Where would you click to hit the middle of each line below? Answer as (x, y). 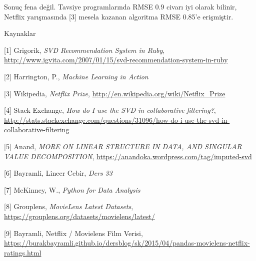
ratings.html (23, 252)
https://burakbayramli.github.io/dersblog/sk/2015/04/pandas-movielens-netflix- (127, 243)
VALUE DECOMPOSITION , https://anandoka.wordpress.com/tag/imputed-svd (128, 156)
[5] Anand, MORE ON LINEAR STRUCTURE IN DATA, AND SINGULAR (123, 146)
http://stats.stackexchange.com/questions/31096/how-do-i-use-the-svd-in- (117, 120)
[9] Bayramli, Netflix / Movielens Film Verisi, (73, 233)
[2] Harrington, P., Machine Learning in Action (76, 76)
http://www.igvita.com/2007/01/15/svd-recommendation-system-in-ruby (116, 60)
